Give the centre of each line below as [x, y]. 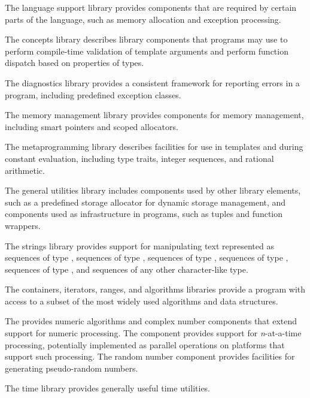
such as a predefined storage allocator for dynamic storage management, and [145, 202]
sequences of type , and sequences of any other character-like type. [127, 269]
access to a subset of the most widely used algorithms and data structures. [142, 301]
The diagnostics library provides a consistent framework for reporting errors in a [152, 82]
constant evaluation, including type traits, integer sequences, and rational [139, 158]
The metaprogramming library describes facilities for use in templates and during [154, 147]
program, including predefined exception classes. [93, 94]
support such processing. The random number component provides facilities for [150, 356]
